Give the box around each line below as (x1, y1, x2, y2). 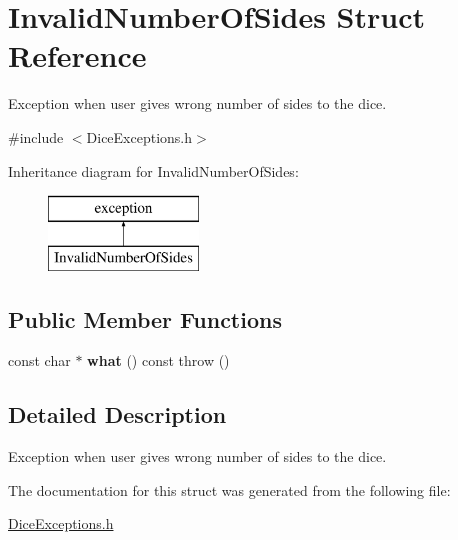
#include (8, 126, 64, 147)
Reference (8, 35, 147, 76)
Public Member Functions (8, 303, 282, 334)
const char (8, 350, 71, 371)
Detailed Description (8, 399, 227, 430)
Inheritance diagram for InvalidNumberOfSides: (8, 160, 299, 181)
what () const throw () (87, 350, 230, 371)
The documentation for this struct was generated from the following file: (8, 479, 451, 500)
